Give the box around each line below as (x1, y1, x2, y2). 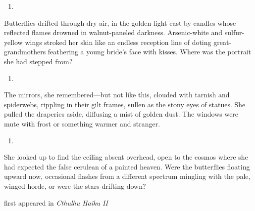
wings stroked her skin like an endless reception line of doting (25, 37, 211, 47)
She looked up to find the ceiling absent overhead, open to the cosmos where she (4, 152, 248, 162)
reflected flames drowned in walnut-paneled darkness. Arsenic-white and (4, 27, 223, 38)
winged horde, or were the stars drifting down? (4, 180, 146, 191)
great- (213, 37, 232, 47)
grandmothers (4, 46, 46, 57)
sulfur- (224, 27, 245, 38)
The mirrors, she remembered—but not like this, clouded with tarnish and (4, 89, 230, 100)
